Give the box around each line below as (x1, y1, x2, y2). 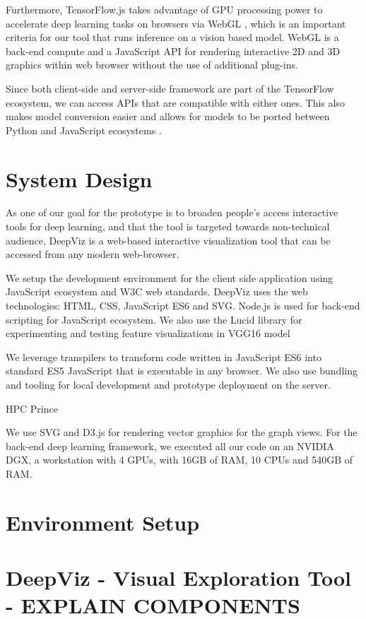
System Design (6, 164, 153, 193)
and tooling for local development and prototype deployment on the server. (6, 377, 331, 391)
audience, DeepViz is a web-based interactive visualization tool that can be (6, 232, 331, 247)
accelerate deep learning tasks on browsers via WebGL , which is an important (6, 16, 346, 30)
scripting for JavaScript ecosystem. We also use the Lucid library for (6, 312, 302, 326)
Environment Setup (6, 507, 200, 536)
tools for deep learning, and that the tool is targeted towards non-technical (6, 219, 330, 234)
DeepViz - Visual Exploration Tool (6, 563, 351, 592)
